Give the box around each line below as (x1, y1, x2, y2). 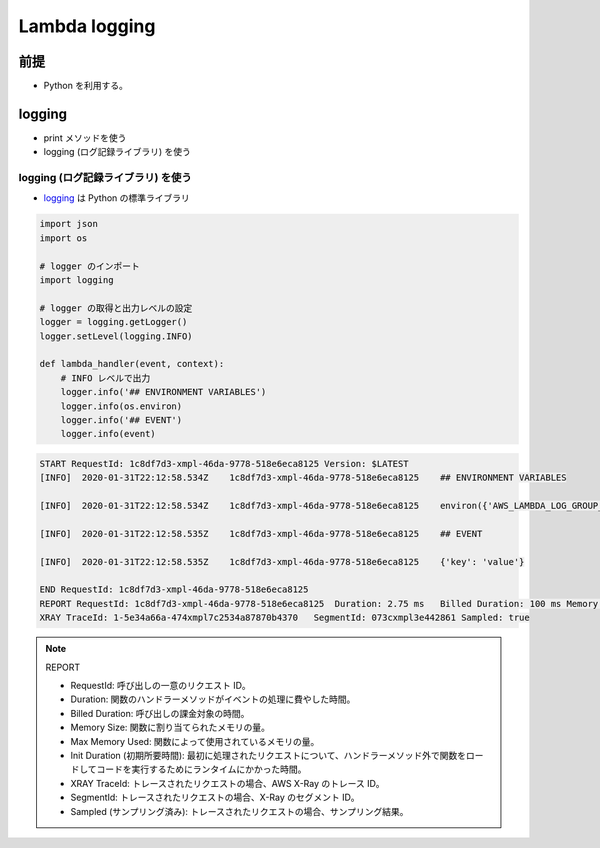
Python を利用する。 (43, 80, 129, 92)
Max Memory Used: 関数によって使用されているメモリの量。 (70, 735, 320, 747)
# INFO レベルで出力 (60, 372, 151, 384)
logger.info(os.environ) (60, 400, 183, 412)
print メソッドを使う (43, 131, 127, 144)
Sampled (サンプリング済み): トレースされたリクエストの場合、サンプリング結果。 (70, 805, 409, 817)
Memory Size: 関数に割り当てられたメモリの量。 (70, 721, 270, 734)
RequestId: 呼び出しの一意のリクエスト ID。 (70, 679, 252, 691)
